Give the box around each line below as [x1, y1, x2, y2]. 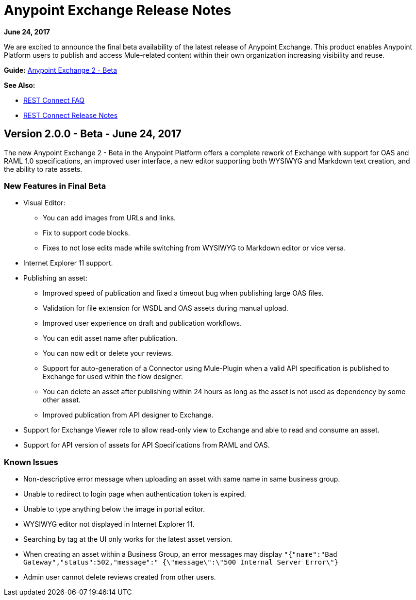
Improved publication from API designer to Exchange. [43, 411, 214, 419]
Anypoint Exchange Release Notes [4, 2, 232, 18]
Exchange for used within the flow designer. [43, 372, 183, 381]
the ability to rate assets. [4, 165, 83, 173]
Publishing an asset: [23, 274, 87, 283]
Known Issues [4, 457, 58, 467]
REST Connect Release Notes [23, 111, 118, 119]
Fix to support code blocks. [43, 229, 130, 237]
